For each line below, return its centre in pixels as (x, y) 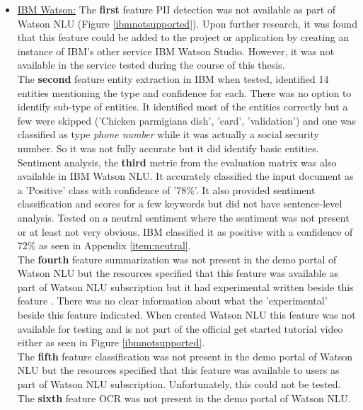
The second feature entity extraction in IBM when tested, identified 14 (173, 78)
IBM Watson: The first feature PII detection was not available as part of (177, 9)
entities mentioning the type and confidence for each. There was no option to (184, 92)
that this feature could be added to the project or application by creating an (183, 37)
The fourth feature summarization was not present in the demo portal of (177, 259)
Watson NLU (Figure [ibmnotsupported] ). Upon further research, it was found (187, 23)
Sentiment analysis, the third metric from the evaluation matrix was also (177, 162)
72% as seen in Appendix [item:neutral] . (104, 245)
